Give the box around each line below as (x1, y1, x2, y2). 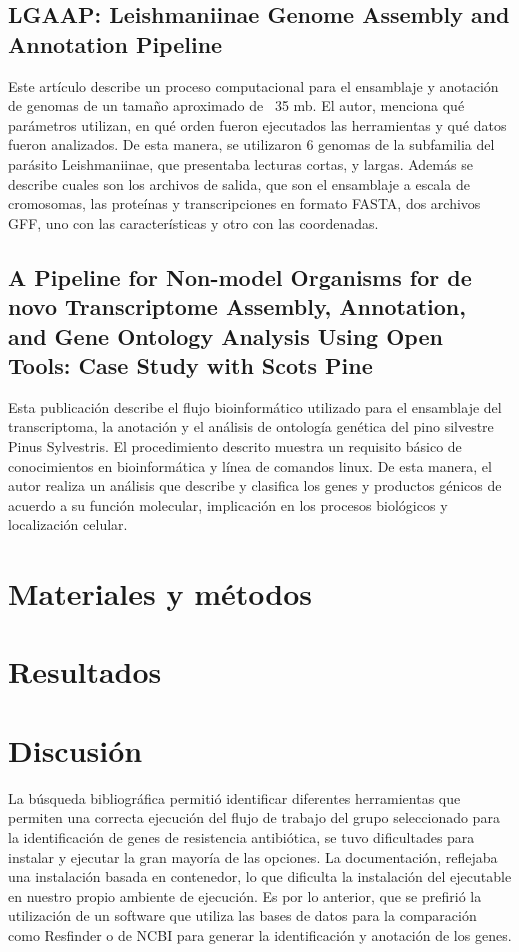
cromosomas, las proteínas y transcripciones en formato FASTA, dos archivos (8, 193, 481, 214)
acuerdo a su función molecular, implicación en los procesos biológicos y (8, 494, 448, 515)
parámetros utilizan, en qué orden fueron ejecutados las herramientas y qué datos (8, 114, 507, 135)
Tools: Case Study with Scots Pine (8, 349, 373, 380)
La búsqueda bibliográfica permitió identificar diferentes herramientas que (8, 787, 461, 808)
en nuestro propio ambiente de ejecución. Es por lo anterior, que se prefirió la (8, 885, 482, 906)
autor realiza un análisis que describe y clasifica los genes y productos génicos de (8, 475, 502, 496)
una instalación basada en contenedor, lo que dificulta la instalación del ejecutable (8, 866, 512, 887)
